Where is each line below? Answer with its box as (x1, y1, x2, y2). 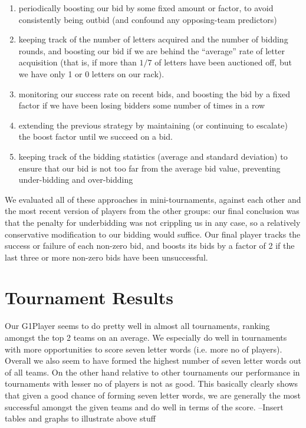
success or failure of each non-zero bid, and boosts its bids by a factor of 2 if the (5, 239, 295, 252)
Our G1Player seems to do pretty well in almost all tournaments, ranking (5, 320, 270, 332)
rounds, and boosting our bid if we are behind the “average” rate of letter (18, 44, 285, 57)
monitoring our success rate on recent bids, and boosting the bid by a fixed (18, 87, 291, 100)
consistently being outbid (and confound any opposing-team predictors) (18, 13, 277, 25)
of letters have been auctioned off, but (154, 56, 292, 68)
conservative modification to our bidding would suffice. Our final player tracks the (5, 228, 301, 240)
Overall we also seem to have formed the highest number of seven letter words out (5, 354, 301, 367)
